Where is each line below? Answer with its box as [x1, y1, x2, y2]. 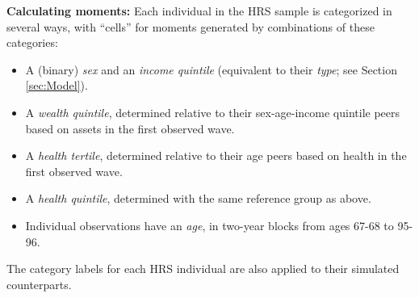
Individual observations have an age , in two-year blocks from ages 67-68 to [25, 216, 394, 233]
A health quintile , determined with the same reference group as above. [25, 190, 371, 207]
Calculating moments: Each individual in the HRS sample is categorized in [6, 2, 392, 19]
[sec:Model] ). [25, 77, 88, 94]
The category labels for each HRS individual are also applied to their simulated [6, 260, 400, 277]
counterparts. [6, 275, 72, 292]
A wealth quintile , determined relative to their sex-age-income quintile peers [25, 103, 400, 120]
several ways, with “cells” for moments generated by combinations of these [6, 18, 375, 35]
